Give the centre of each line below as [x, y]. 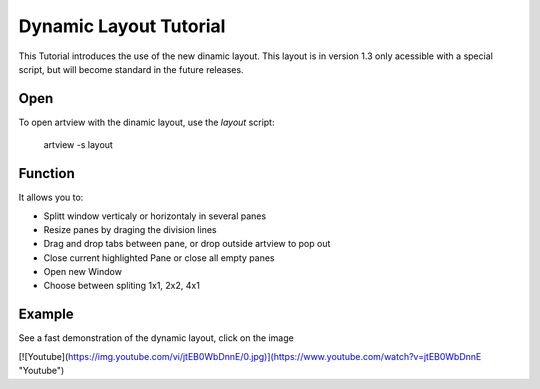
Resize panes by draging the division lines [130, 229]
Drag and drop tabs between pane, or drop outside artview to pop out [187, 244]
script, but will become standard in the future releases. [131, 69]
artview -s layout [78, 145]
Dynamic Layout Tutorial [122, 26]
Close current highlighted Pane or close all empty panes [159, 257]
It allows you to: [51, 197]
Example [46, 314]
